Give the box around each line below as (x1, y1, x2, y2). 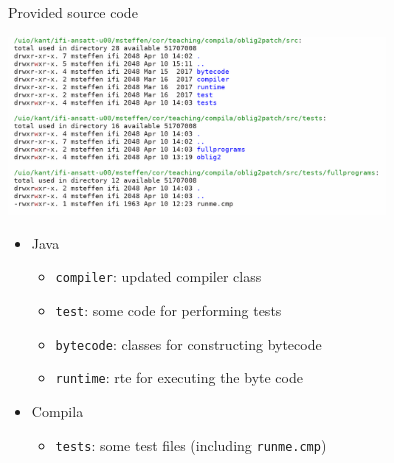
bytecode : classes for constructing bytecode (55, 333, 322, 354)
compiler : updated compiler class (55, 266, 262, 287)
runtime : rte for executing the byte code (55, 367, 303, 388)
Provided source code (8, 2, 138, 22)
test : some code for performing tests (55, 300, 282, 321)
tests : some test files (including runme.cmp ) (55, 434, 327, 455)
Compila (31, 401, 84, 422)
